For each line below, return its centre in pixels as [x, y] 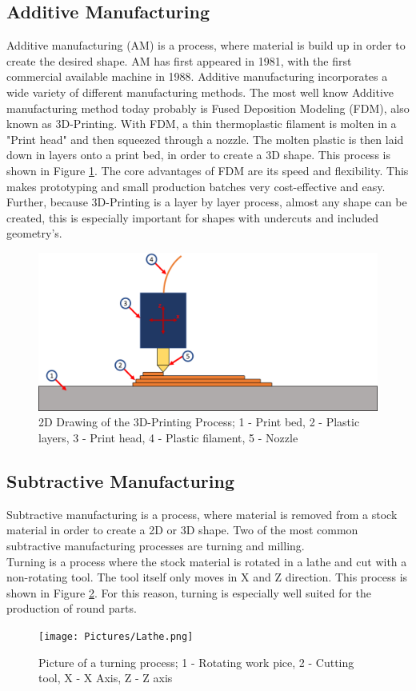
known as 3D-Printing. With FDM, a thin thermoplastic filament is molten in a [202, 124]
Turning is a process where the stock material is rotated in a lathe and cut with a [207, 561]
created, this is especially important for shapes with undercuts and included [192, 217]
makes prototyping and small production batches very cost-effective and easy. [196, 186]
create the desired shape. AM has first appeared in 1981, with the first [179, 60]
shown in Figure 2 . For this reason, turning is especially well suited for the [189, 592]
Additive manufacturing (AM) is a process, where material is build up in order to [206, 45]
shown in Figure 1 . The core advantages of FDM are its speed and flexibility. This [208, 170]
